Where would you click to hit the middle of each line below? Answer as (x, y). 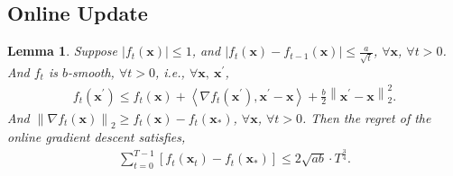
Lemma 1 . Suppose (63, 51)
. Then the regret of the (367, 117)
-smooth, (91, 71)
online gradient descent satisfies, (97, 137)
